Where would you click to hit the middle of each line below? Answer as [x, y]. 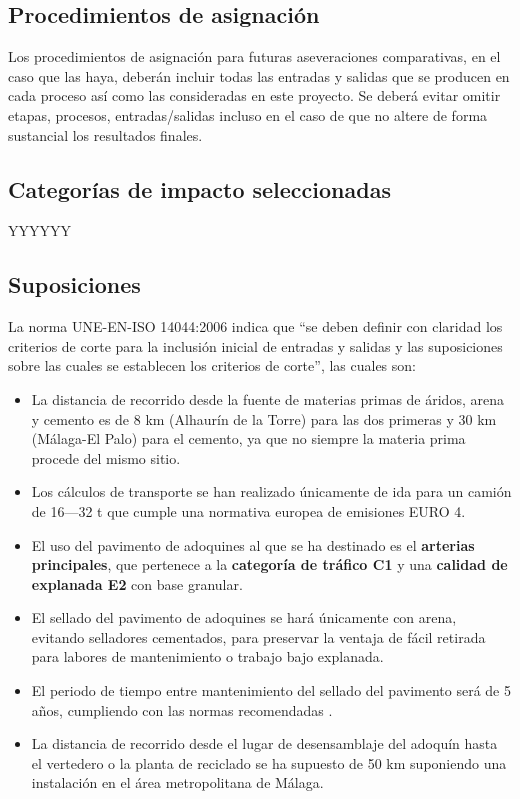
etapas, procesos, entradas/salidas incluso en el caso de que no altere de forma [248, 114]
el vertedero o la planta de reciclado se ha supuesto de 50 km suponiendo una [269, 762]
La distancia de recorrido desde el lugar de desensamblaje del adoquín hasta [264, 743]
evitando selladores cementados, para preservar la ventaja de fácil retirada [258, 636]
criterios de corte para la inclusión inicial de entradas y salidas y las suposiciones [255, 345]
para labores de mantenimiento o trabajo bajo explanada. [207, 656]
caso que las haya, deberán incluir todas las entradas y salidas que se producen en [259, 75]
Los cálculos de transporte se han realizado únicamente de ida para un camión [271, 491]
